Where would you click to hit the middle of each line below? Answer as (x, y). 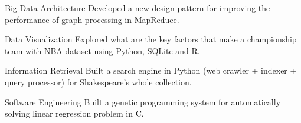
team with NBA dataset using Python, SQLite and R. (102, 50)
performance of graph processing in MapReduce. (92, 19)
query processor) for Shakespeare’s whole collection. (98, 82)
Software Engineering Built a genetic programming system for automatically (143, 102)
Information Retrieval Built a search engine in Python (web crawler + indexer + (151, 70)
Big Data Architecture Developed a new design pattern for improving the (138, 8)
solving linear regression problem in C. (74, 113)
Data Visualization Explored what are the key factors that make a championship (151, 39)
